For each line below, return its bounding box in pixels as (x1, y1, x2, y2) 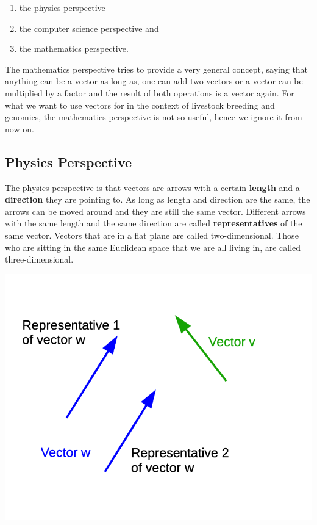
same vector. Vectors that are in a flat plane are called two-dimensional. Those (5, 228, 299, 241)
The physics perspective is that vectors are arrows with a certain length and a (5, 181, 300, 194)
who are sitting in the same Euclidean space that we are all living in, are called (5, 241, 301, 253)
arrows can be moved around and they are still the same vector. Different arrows (5, 205, 306, 217)
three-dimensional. (5, 253, 74, 266)
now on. (5, 122, 34, 135)
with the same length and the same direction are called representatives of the (5, 217, 302, 230)
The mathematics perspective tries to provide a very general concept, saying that (5, 62, 308, 75)
